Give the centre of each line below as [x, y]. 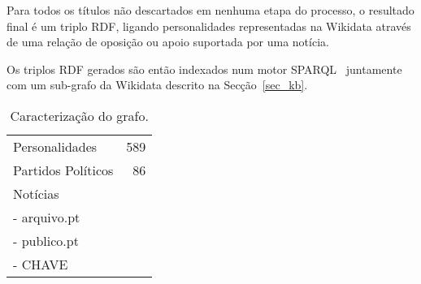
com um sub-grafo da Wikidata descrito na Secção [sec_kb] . [157, 85]
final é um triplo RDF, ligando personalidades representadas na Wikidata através [209, 26]
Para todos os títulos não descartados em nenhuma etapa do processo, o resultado [210, 10]
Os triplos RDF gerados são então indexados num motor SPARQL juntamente [204, 69]
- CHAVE [41, 264]
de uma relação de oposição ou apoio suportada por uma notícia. [168, 42]
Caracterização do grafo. [79, 115]
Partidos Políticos [63, 170]
